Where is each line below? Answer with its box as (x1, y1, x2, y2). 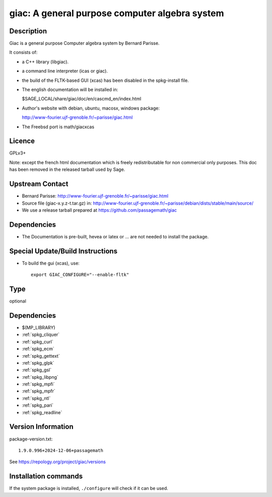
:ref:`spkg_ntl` (22, 395, 51, 401)
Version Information (9, 422, 74, 431)
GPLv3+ (9, 150, 26, 156)
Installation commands (9, 472, 83, 481)
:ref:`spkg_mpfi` (22, 381, 55, 387)
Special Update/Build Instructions (9, 246, 118, 255)
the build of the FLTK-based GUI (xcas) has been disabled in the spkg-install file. (22, 77, 189, 83)
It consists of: (9, 49, 38, 56)
